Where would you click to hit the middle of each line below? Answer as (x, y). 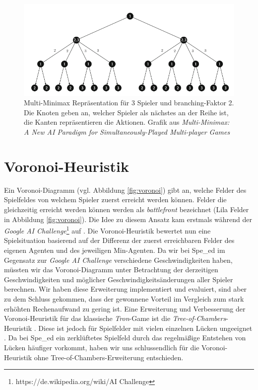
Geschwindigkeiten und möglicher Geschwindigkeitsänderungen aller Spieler (119, 279)
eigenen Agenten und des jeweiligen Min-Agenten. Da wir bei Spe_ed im (115, 250)
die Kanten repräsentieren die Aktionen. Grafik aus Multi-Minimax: (127, 122)
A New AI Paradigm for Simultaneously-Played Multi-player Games (127, 132)
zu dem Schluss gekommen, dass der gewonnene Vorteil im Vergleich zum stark (124, 298)
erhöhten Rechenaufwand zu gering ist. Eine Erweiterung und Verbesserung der (125, 308)
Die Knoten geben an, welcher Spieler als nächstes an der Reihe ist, (126, 112)
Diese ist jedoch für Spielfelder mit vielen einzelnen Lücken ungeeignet (145, 328)
